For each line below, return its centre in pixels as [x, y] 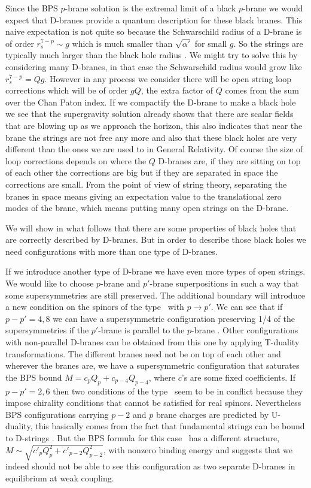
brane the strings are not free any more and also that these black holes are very [151, 137]
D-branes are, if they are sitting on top [229, 160]
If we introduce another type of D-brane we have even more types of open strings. [155, 271]
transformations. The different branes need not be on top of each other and [143, 353]
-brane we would [273, 8]
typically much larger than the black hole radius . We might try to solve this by [152, 55]
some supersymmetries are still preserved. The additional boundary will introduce [155, 295]
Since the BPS [32, 8]
